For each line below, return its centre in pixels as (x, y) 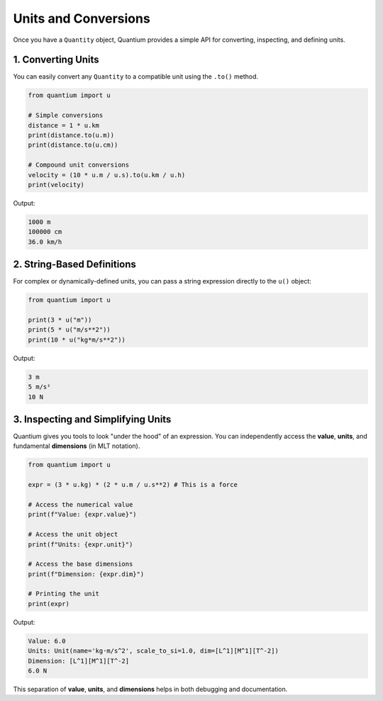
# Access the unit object (73, 534)
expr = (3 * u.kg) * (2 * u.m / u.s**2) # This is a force (133, 485)
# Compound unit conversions (79, 165)
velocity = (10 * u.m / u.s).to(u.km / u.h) (107, 175)
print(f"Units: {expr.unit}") (81, 544)
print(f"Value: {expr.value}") (83, 515)
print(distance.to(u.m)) (71, 135)
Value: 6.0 (47, 641)
